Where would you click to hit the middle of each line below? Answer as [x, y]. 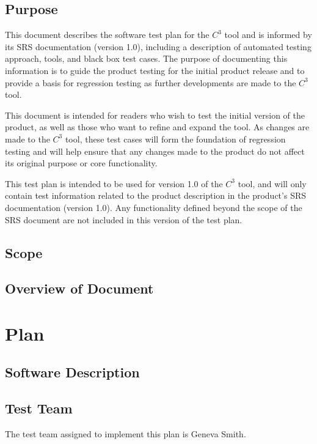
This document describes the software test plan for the [107, 35]
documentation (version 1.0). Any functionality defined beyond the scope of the [154, 207]
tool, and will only [272, 183]
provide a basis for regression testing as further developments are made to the [151, 82]
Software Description [72, 372]
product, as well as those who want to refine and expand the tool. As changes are [157, 127]
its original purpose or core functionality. [81, 163]
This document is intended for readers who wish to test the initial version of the [155, 115]
